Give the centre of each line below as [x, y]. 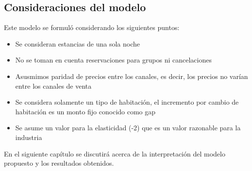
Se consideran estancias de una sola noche [78, 43]
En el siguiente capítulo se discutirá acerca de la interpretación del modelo [115, 153]
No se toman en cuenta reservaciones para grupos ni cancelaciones [113, 60]
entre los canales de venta [53, 85]
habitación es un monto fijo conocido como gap [85, 111]
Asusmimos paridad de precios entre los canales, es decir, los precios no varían [132, 76]
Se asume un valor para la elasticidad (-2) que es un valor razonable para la [128, 128]
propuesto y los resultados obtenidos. [59, 163]
